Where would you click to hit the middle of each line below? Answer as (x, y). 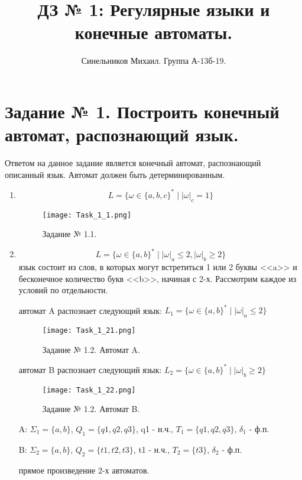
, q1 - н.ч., (155, 428)
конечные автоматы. (154, 32)
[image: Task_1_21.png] (89, 331)
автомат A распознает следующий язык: (90, 310)
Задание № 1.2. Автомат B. (91, 409)
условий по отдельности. (63, 290)
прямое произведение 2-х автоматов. (84, 470)
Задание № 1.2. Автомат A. (91, 349)
